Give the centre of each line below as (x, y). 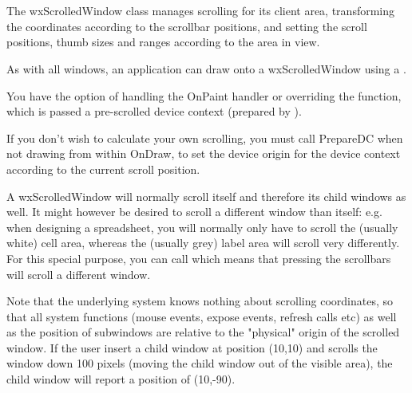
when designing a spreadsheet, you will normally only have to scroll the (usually (202, 227)
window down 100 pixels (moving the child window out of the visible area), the (200, 363)
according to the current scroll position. (103, 169)
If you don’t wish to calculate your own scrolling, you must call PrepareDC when (205, 138)
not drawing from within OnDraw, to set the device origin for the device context (204, 153)
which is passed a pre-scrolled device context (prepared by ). (154, 111)
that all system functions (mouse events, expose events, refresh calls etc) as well (202, 316)
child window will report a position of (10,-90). (121, 379)
